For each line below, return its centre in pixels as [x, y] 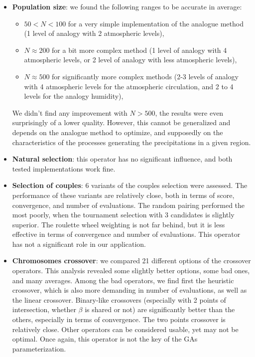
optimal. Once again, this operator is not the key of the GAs [105, 339]
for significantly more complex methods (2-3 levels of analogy [145, 76]
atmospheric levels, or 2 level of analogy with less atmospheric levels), [130, 60]
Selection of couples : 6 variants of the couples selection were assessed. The [130, 185]
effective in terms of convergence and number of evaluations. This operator [126, 234]
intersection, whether [44, 309]
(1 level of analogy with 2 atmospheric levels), [94, 33]
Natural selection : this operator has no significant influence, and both [122, 159]
